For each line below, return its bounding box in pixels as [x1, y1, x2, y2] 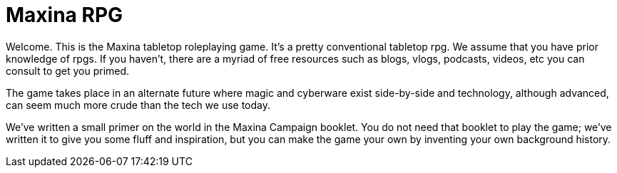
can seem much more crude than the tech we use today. [6, 98, 271, 111]
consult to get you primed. [6, 64, 130, 77]
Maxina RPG [6, 3, 123, 27]
